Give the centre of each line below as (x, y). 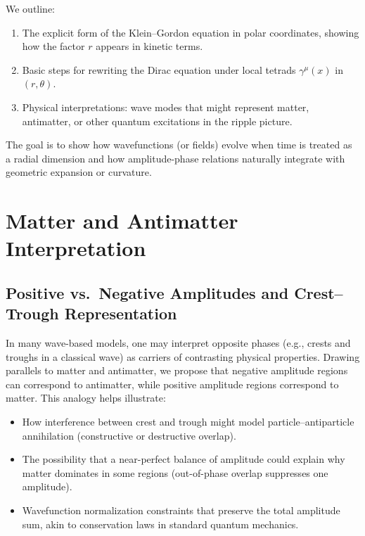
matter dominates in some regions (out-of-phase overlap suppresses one (175, 472)
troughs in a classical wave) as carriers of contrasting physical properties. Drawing (183, 356)
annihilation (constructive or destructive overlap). (129, 435)
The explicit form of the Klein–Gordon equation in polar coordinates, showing (191, 32)
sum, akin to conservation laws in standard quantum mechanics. (160, 524)
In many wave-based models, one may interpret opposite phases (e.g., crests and (178, 343)
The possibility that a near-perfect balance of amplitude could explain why (184, 459)
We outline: (31, 8)
